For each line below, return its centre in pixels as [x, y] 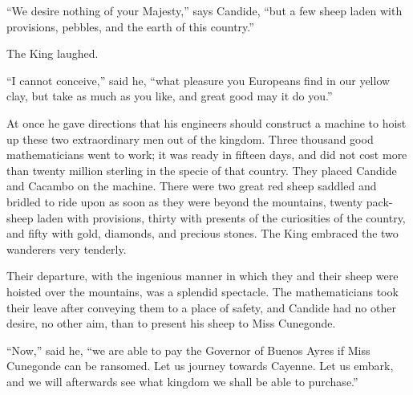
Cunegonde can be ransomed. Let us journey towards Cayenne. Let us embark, [200, 366]
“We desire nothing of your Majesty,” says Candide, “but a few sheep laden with [204, 10]
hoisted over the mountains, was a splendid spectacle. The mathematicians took [202, 291]
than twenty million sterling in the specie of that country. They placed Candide [202, 170]
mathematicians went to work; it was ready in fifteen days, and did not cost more [207, 155]
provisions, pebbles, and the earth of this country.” [130, 26]
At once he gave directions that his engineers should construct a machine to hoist [206, 122]
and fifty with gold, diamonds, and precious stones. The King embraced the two [202, 233]
